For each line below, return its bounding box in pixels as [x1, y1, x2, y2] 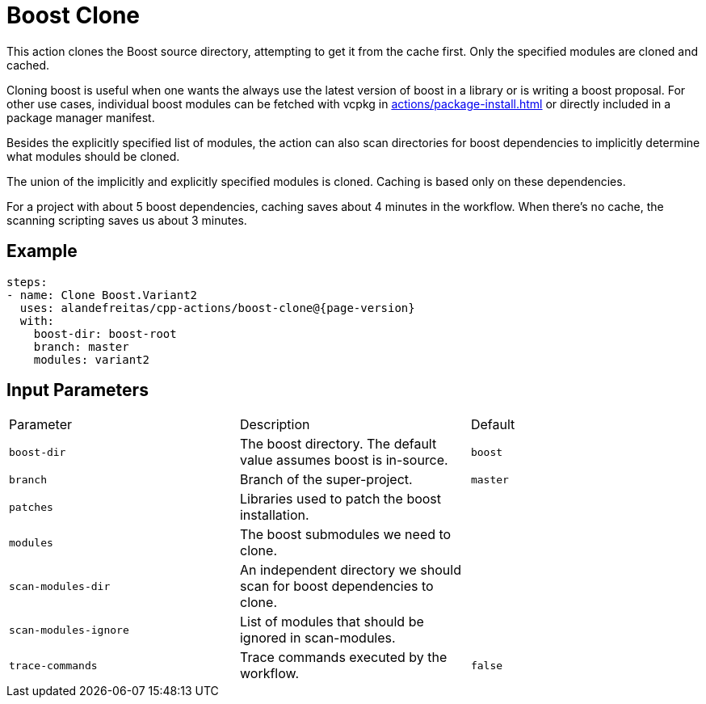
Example [6, 241, 78, 262]
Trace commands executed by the [239, 649, 448, 666]
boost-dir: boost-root [33, 327, 177, 340]
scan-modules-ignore [9, 623, 129, 636]
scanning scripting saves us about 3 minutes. [6, 213, 247, 227]
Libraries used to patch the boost [239, 491, 442, 508]
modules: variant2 [33, 352, 150, 366]
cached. [6, 57, 50, 72]
